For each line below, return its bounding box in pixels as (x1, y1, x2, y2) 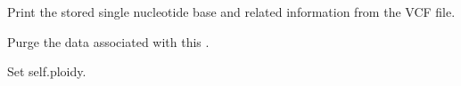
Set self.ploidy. (7, 62, 86, 81)
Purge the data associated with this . (7, 32, 210, 51)
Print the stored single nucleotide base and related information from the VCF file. (7, 3, 456, 20)
